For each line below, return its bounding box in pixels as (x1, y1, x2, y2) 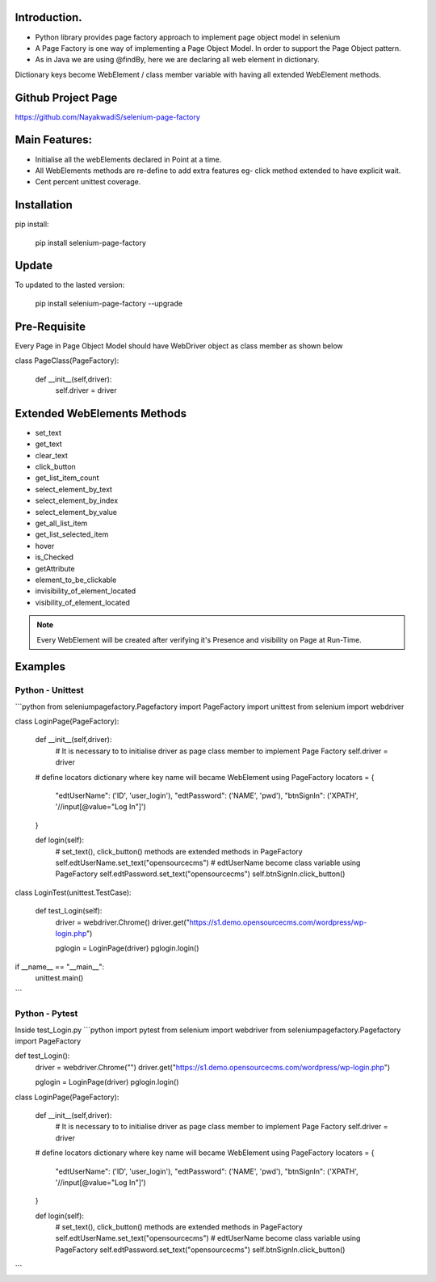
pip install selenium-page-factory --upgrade (35, 298, 183, 308)
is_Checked (35, 552, 74, 562)
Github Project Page (15, 91, 118, 104)
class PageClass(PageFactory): (15, 356, 119, 365)
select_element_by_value (35, 507, 117, 517)
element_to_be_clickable (35, 575, 117, 584)
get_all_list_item (35, 518, 88, 528)
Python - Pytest (15, 1008, 78, 1019)
